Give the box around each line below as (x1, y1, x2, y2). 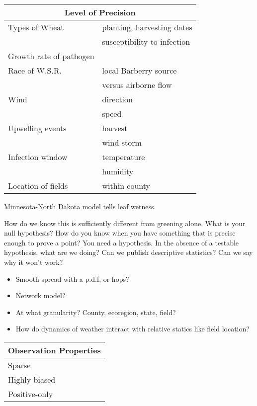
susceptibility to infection (102, 36, 190, 47)
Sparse (8, 359, 31, 371)
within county (102, 180, 151, 191)
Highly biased (8, 373, 56, 385)
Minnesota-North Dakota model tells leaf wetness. (4, 201, 156, 211)
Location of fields (8, 180, 68, 191)
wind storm (102, 137, 142, 148)
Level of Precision (64, 6, 136, 18)
